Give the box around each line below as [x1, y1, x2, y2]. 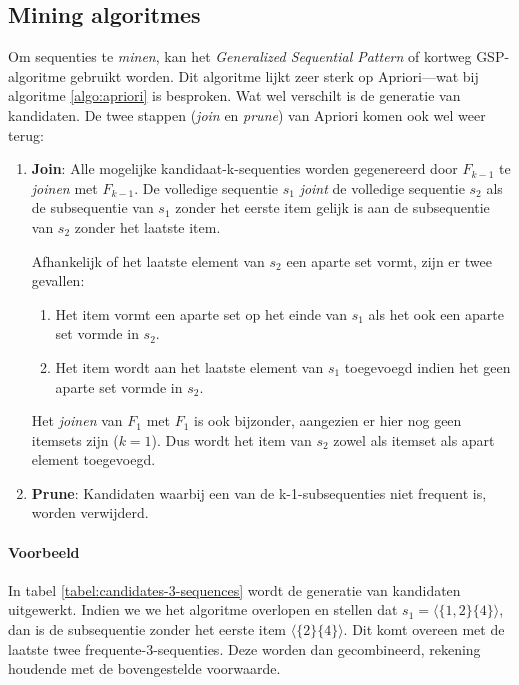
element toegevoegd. [31, 449, 156, 470]
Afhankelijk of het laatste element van [31, 250, 265, 271]
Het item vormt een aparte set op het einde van [55, 303, 347, 324]
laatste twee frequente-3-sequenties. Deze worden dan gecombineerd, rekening [8, 638, 481, 659]
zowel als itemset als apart [333, 429, 495, 450]
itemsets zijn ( [31, 429, 119, 450]
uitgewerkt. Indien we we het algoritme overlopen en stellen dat [8, 599, 398, 620]
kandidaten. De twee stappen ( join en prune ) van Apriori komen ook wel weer [8, 104, 486, 125]
